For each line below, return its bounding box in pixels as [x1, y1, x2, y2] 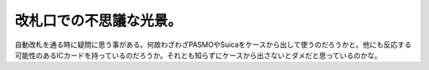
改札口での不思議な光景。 [14, 12, 183, 29]
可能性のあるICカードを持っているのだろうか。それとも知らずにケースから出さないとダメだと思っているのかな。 [14, 50, 382, 60]
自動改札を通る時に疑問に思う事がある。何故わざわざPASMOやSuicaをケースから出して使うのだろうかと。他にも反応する [14, 40, 412, 49]
